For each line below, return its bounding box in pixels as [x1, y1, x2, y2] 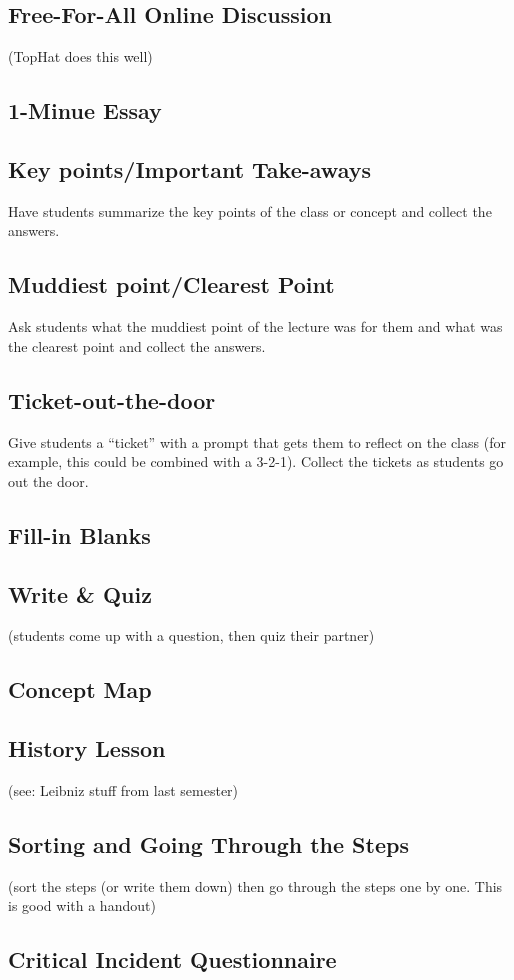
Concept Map [8, 674, 152, 705]
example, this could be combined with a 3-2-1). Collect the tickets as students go [8, 451, 504, 472]
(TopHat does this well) [8, 46, 153, 67]
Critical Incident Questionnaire [8, 944, 337, 975]
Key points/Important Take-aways [8, 153, 371, 184]
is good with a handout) [8, 895, 156, 916]
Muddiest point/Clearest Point [8, 269, 335, 300]
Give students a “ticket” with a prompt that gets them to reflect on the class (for [8, 431, 506, 452]
